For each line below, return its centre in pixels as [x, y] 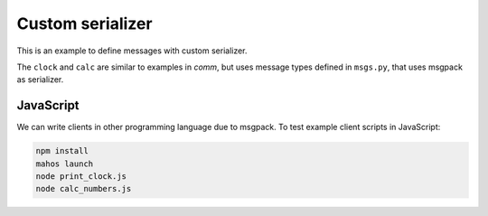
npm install [62, 151]
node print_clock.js [81, 176]
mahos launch [65, 164]
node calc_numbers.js [84, 189]
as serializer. [40, 80]
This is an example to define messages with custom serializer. [132, 51]
